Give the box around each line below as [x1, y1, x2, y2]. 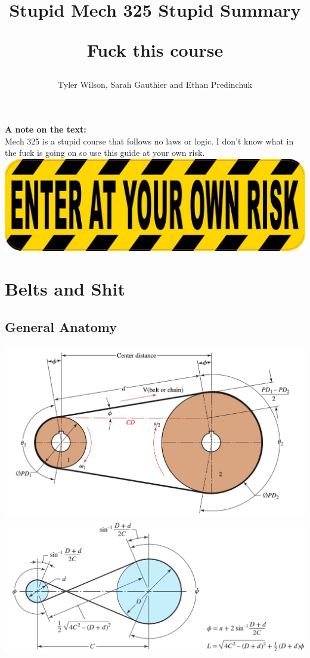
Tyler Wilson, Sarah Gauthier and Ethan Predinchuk [58, 78, 252, 90]
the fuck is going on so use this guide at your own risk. [5, 146, 205, 159]
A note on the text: [5, 123, 86, 136]
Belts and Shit [5, 276, 125, 301]
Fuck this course [86, 38, 224, 62]
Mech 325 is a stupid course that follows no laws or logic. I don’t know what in [5, 134, 294, 147]
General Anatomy [5, 317, 117, 336]
